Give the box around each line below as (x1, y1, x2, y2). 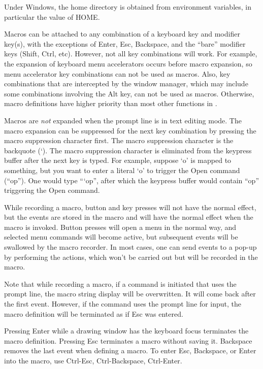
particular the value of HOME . (4, 11, 100, 22)
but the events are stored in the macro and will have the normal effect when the (4, 212, 253, 222)
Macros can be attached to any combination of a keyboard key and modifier (4, 28, 240, 39)
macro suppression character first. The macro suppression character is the (4, 135, 234, 146)
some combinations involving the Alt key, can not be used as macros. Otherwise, (4, 88, 254, 98)
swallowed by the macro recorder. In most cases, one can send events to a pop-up (4, 242, 257, 252)
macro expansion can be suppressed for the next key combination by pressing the (4, 125, 256, 136)
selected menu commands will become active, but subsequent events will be (4, 231, 238, 242)
